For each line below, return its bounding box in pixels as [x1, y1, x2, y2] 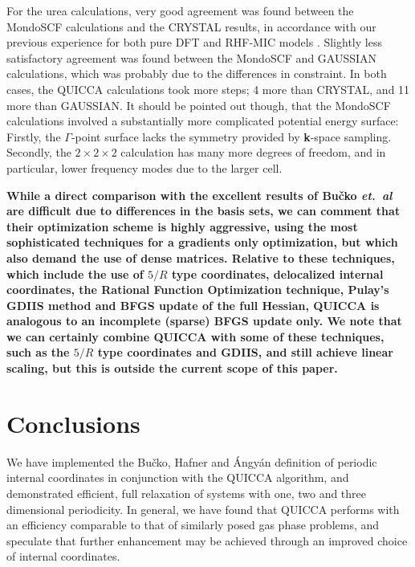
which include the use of [6, 265, 144, 282]
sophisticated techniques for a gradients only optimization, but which [6, 234, 398, 251]
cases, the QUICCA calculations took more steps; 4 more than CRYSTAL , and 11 [6, 80, 410, 97]
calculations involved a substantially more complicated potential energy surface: [6, 112, 399, 129]
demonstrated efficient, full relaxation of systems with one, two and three [6, 484, 367, 501]
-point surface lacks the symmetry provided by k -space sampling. [71, 128, 392, 145]
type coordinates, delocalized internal [172, 265, 384, 282]
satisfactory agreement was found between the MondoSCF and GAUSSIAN [6, 49, 377, 66]
